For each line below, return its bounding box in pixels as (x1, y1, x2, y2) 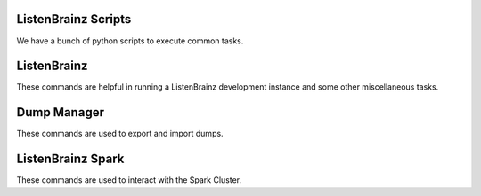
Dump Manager (16, 105, 104, 120)
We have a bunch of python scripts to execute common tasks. (16, 35, 244, 46)
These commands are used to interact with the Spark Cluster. (16, 175, 242, 185)
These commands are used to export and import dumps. (16, 129, 224, 139)
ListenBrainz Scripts (16, 12, 132, 27)
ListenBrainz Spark (16, 152, 125, 167)
